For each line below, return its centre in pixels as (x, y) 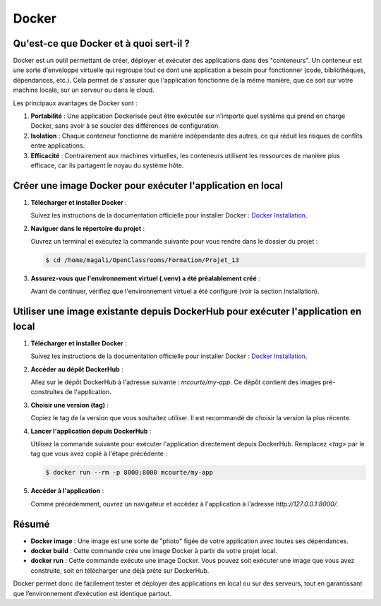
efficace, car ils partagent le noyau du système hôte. (107, 165)
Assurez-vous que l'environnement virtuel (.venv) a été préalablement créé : (145, 278)
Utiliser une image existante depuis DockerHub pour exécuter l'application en (187, 312)
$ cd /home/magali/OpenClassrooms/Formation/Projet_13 (142, 260)
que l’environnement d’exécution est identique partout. (92, 593)
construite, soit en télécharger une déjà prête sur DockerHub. (120, 570)
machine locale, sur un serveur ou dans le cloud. (84, 90)
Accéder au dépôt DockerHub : (77, 369)
